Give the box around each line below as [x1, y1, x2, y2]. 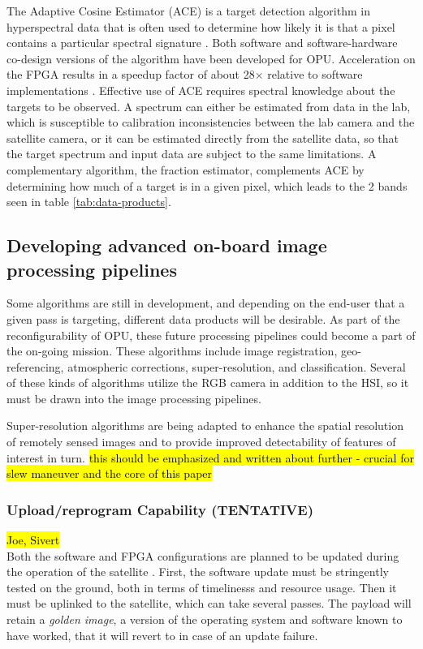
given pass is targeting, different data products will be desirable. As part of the [6, 310, 400, 327]
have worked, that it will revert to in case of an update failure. [6, 626, 318, 643]
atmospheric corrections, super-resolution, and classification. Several [67, 358, 406, 375]
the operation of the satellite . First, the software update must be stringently [6, 563, 389, 580]
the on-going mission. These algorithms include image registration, [6, 342, 338, 359]
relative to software [267, 66, 363, 83]
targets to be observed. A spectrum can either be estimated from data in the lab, [6, 97, 411, 114]
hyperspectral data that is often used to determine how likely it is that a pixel [6, 18, 395, 35]
